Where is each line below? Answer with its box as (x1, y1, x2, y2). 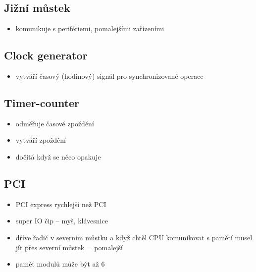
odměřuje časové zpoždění (15, 118, 94, 128)
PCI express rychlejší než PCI (15, 199, 106, 209)
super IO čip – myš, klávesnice (15, 216, 108, 226)
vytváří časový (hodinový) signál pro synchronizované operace (15, 71, 204, 81)
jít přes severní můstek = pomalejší (15, 242, 123, 252)
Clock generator (4, 48, 88, 63)
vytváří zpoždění (15, 135, 66, 145)
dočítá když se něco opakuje (15, 151, 101, 162)
